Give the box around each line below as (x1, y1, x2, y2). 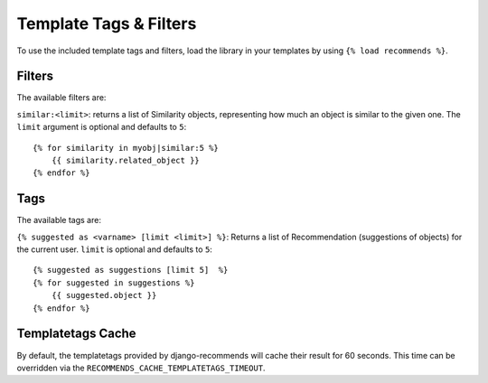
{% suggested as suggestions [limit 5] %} (33, 265, 229, 276)
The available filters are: (16, 92, 107, 103)
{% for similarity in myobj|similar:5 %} (33, 143, 219, 153)
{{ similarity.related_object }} (51, 155, 201, 166)
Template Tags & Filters (16, 14, 197, 33)
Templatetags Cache (16, 326, 136, 341)
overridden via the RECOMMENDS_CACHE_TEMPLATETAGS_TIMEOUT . (16, 362, 266, 373)
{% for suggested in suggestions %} (33, 277, 195, 288)
